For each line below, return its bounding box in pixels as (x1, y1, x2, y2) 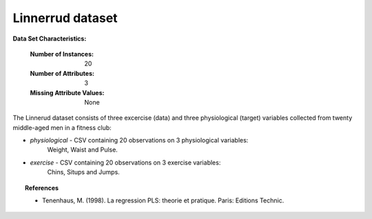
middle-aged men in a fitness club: (12, 123, 112, 132)
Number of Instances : (30, 50, 94, 58)
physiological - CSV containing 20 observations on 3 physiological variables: (30, 136, 249, 145)
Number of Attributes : (30, 69, 94, 77)
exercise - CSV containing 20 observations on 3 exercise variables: (30, 158, 221, 167)
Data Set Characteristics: (12, 34, 87, 43)
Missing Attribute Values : (30, 88, 105, 96)
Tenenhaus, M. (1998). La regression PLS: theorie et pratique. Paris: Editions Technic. (42, 196, 285, 205)
